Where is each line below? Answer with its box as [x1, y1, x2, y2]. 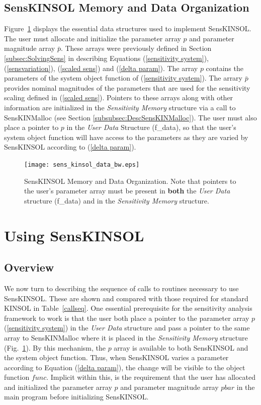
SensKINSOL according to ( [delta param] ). [4, 142, 136, 152]
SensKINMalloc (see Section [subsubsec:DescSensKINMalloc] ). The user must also [4, 112, 257, 122]
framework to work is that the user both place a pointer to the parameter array [4, 312, 249, 323]
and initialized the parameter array [4, 381, 112, 392]
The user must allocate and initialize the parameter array [4, 33, 181, 43]
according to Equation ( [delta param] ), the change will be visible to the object [4, 362, 245, 372]
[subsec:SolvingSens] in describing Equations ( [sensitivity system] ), [4, 52, 209, 63]
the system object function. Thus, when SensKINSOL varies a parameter [4, 352, 229, 363]
